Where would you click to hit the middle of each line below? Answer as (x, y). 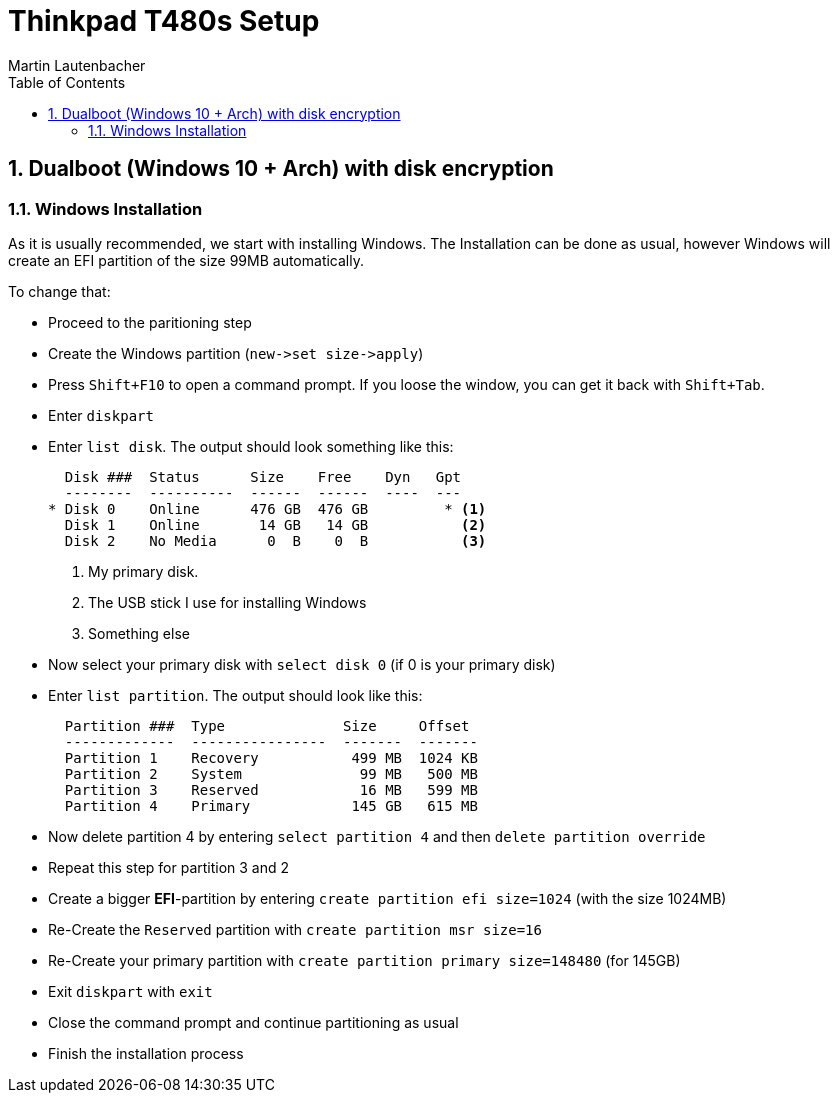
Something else (139, 633)
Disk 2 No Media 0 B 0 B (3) (275, 540)
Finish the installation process (146, 1053)
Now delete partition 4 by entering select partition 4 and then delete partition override (377, 836)
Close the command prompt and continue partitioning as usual (253, 1022)
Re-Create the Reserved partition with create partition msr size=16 (295, 929)
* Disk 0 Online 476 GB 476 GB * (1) (267, 508)
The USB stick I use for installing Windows (227, 602)
